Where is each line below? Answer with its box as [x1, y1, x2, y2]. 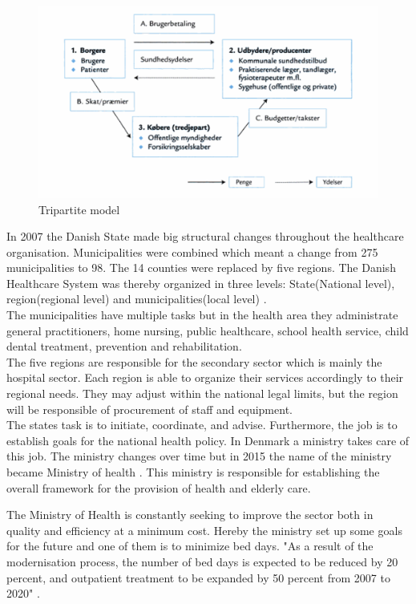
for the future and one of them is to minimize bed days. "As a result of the [6, 537, 374, 554]
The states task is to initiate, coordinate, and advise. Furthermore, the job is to [6, 416, 398, 433]
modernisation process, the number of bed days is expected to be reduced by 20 [6, 553, 398, 570]
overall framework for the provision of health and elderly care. [6, 479, 311, 496]
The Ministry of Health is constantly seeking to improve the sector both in [6, 506, 374, 523]
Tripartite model [38, 201, 120, 217]
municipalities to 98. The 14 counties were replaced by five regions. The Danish [6, 259, 396, 276]
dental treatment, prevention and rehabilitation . [6, 338, 242, 355]
